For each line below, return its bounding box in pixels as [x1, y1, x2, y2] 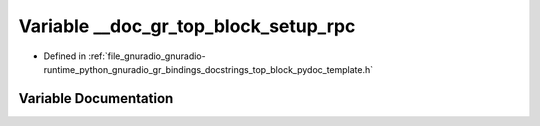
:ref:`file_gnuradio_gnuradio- [88, 50, 206, 62]
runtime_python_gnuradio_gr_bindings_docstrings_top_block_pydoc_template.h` [43, 63, 374, 75]
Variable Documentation [18, 90, 174, 107]
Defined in [43, 50, 87, 62]
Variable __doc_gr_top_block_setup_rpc [18, 15, 356, 37]
